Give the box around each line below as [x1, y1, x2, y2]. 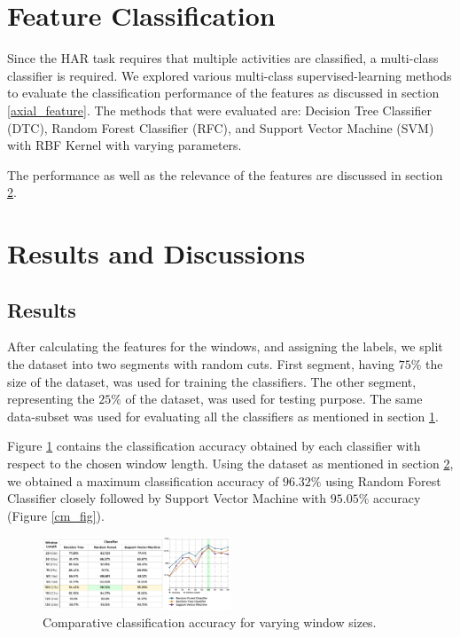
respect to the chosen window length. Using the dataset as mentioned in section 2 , [7, 454, 454, 473]
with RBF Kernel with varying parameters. [7, 136, 242, 154]
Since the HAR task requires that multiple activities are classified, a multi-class [7, 49, 439, 67]
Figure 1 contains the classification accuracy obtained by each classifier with [7, 436, 421, 455]
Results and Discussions [7, 235, 306, 271]
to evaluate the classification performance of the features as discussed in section [7, 83, 440, 102]
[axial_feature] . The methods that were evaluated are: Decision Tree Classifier [7, 100, 433, 119]
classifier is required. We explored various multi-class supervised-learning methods [7, 66, 452, 84]
